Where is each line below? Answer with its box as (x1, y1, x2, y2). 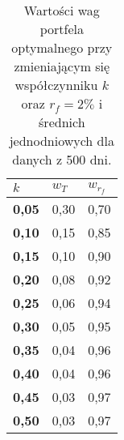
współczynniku (14, 75, 98, 94)
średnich (39, 113, 85, 131)
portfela (39, 19, 84, 38)
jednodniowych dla (9, 131, 114, 150)
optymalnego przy (11, 38, 113, 57)
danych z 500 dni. (12, 150, 112, 169)
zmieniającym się (14, 57, 110, 75)
